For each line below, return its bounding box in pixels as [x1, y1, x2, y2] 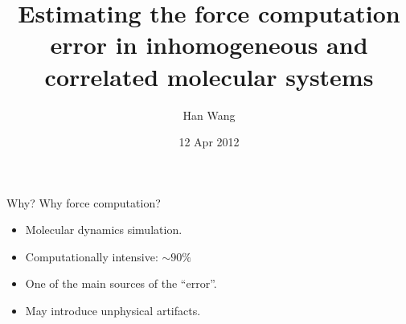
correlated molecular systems [44, 59, 374, 92]
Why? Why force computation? [6, 194, 161, 211]
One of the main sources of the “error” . [25, 275, 217, 292]
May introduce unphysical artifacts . [25, 302, 201, 319]
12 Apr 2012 [178, 133, 240, 150]
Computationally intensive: [25, 248, 158, 265]
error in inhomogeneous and [50, 28, 368, 61]
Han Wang [182, 106, 236, 123]
